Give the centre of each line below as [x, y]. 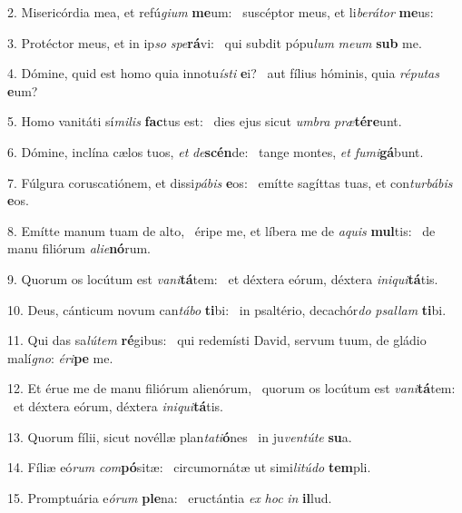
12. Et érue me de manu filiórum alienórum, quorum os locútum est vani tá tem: [231, 388]
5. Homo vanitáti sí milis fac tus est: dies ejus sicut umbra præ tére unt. [205, 121]
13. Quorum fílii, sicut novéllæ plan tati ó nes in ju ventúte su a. [180, 436]
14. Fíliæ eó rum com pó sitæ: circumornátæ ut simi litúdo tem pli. [189, 467]
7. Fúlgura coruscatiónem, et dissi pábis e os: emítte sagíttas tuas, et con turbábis [230, 182]
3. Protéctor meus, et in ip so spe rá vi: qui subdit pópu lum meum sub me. [215, 42]
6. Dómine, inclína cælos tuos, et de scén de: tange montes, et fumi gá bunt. [216, 151]
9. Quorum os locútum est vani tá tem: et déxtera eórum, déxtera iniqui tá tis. [223, 278]
